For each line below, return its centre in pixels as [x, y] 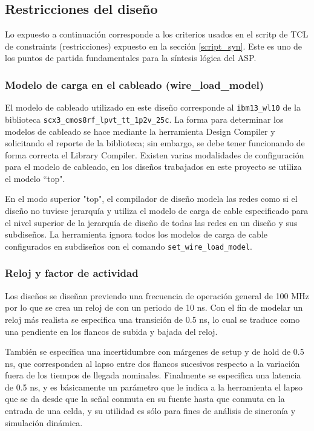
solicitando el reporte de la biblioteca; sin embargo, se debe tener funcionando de [155, 143]
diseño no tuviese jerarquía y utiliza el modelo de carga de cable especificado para [157, 211]
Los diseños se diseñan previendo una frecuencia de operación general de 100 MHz [157, 295]
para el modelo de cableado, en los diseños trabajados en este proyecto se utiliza [153, 167]
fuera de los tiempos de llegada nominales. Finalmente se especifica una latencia [153, 375]
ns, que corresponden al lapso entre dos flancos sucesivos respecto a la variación [152, 363]
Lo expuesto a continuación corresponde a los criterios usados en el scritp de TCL [157, 34]
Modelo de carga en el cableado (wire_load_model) [135, 84]
